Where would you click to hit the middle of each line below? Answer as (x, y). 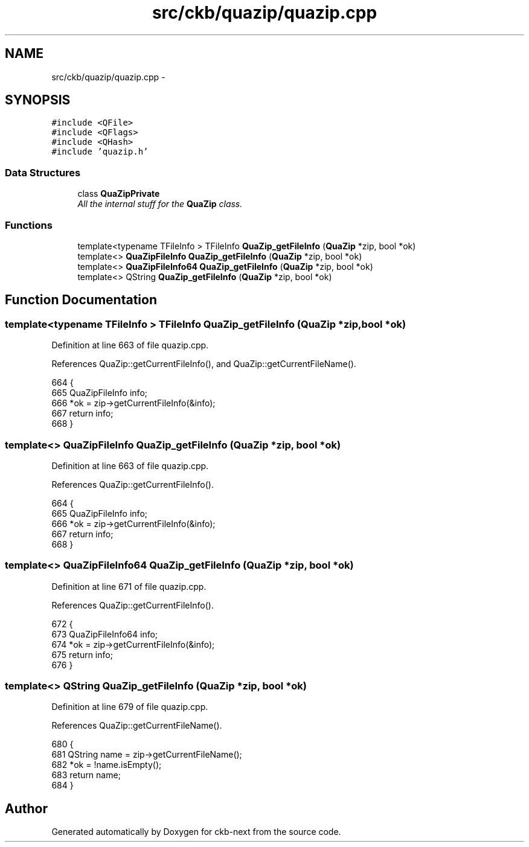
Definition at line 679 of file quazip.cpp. (130, 707)
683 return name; (86, 775)
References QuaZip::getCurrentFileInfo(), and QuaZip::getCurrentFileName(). (204, 364)
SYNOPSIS (38, 100)
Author (26, 808)
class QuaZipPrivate (119, 194)
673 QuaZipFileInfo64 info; (105, 634)
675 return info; (82, 654)
